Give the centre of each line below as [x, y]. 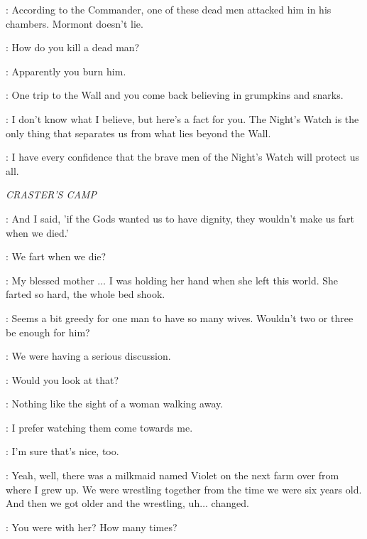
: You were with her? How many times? [92, 527]
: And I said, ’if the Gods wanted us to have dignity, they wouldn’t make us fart [180, 218]
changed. [230, 503]
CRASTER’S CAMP [51, 194]
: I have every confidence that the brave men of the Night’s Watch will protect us [183, 157]
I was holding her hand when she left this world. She [223, 280]
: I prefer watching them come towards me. [99, 427]
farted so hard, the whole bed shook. [86, 294]
